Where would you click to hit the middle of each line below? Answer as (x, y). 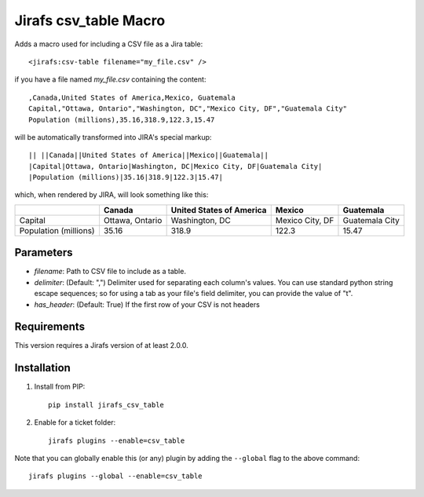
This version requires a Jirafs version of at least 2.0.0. (101, 345)
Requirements (50, 327)
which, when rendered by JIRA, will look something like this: (111, 195)
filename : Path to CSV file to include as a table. (110, 272)
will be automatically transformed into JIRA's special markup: (113, 137)
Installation (42, 368)
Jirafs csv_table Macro (90, 20)
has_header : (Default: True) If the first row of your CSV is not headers (147, 304)
